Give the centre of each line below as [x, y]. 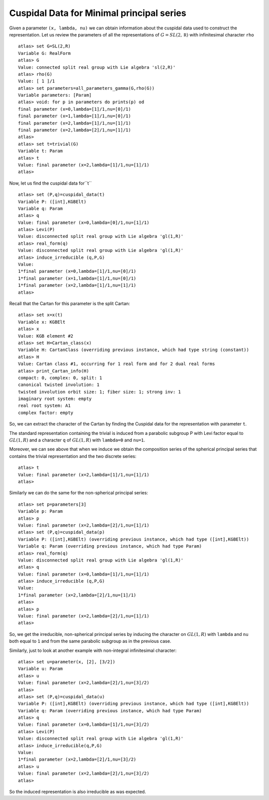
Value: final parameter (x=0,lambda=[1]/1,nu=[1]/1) [84, 574]
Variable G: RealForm [44, 53]
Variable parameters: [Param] [55, 95]
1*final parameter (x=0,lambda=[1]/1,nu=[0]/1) [77, 271]
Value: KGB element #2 [46, 336]
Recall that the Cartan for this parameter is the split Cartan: [70, 303]
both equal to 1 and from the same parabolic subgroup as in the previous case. [90, 641]
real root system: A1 [44, 406]
